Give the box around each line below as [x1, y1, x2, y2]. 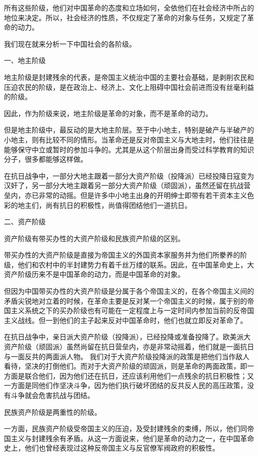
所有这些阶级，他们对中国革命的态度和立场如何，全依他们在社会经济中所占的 [4, 2, 254, 12]
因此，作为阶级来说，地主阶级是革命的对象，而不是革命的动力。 [4, 108, 212, 118]
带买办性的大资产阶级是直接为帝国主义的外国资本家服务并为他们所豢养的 [4, 250, 240, 260]
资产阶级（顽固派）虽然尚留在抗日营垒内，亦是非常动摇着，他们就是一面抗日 [4, 341, 254, 352]
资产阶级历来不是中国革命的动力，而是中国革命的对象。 [4, 269, 185, 279]
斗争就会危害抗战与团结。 [10, 390, 94, 400]
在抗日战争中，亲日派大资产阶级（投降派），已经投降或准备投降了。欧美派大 [4, 331, 251, 342]
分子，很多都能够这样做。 [4, 154, 87, 164]
